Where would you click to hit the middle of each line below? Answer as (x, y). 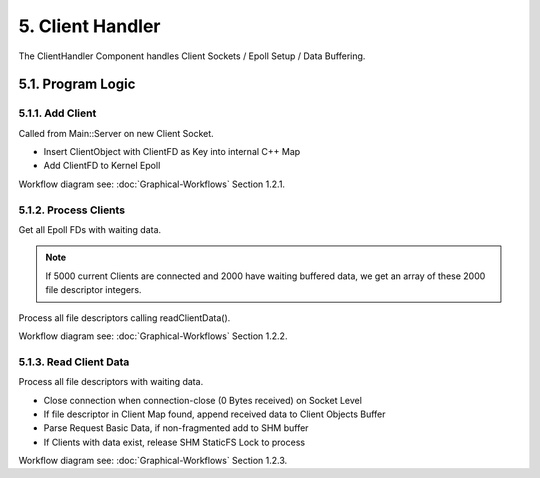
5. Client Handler (89, 26)
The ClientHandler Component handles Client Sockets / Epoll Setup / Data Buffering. (192, 56)
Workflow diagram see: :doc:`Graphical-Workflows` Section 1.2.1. (151, 184)
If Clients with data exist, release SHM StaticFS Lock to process (174, 442)
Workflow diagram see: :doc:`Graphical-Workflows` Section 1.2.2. (153, 336)
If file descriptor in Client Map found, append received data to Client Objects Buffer (214, 414)
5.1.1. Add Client (57, 113)
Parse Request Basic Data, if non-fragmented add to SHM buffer (176, 428)
